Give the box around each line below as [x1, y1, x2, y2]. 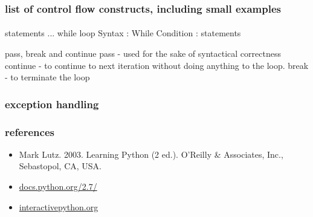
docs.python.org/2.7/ [19, 180, 97, 193]
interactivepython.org [19, 200, 98, 213]
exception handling [5, 96, 99, 111]
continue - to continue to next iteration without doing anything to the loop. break [5, 59, 309, 71]
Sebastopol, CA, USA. [19, 160, 102, 172]
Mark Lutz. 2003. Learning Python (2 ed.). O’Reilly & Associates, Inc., [19, 147, 283, 160]
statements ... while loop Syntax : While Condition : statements [5, 27, 241, 39]
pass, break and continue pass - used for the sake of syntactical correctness [5, 47, 281, 60]
